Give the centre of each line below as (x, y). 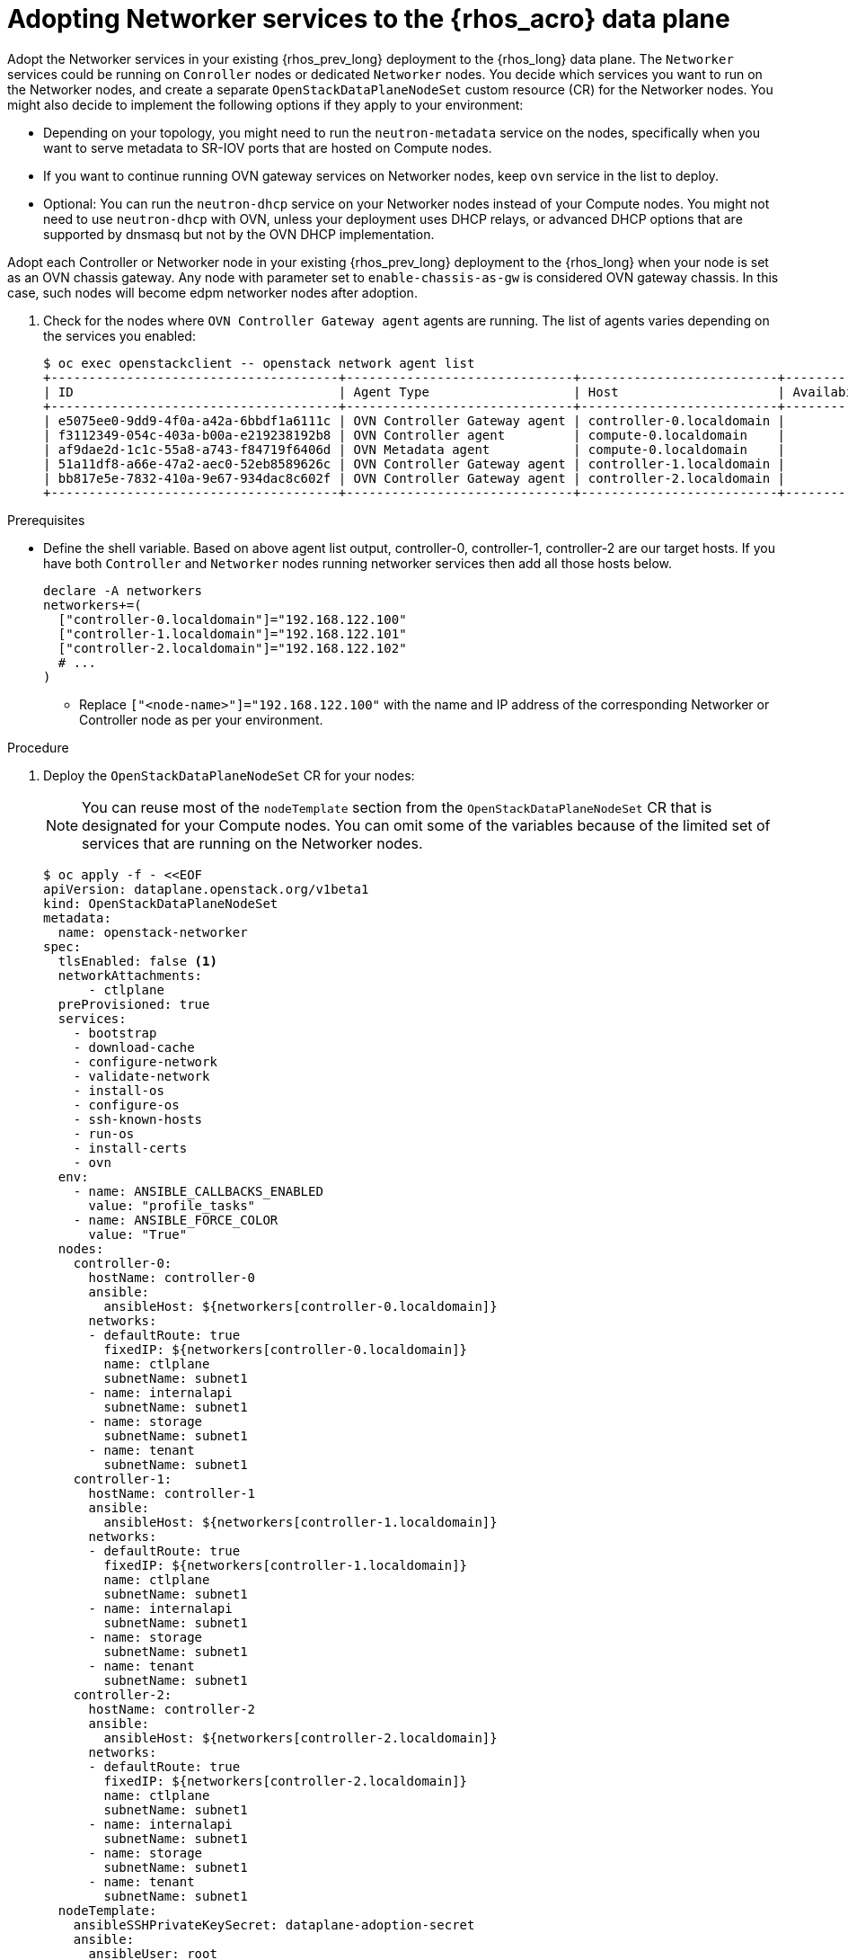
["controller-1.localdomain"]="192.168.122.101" (232, 633)
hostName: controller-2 (172, 1709)
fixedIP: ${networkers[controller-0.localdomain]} (286, 1349)
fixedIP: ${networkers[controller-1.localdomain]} (286, 1565)
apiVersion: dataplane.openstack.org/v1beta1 (206, 889)
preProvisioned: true (134, 1004)
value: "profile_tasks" (172, 1205)
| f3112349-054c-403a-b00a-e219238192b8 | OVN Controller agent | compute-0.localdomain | (415, 435)
